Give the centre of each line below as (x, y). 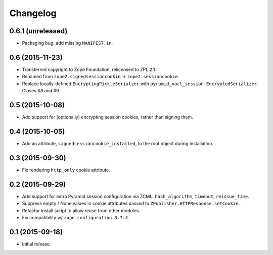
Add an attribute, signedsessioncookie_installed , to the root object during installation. (118, 143)
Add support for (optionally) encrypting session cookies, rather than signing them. (107, 117)
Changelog (33, 13)
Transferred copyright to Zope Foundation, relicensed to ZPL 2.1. (89, 69)
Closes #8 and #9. (41, 91)
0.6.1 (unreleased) (38, 31)
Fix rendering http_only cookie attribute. (66, 170)
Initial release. (36, 244)
